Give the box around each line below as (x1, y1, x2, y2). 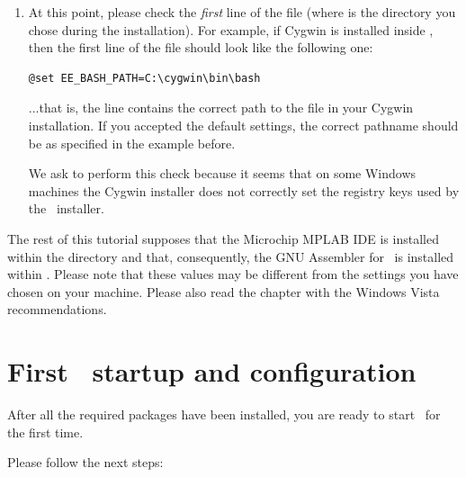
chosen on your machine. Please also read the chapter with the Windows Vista (7, 282, 440, 301)
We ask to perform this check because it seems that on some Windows (28, 164, 417, 183)
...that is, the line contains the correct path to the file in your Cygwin (28, 98, 414, 117)
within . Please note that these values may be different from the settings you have (7, 265, 459, 283)
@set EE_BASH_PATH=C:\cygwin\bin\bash (28, 71, 261, 85)
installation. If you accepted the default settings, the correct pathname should (28, 115, 459, 134)
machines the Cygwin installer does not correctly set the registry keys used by (28, 181, 460, 200)
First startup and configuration (7, 353, 417, 390)
